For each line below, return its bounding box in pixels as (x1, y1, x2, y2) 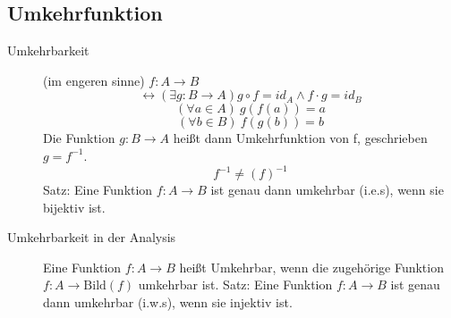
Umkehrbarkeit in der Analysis (7, 228, 176, 247)
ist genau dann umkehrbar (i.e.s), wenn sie (210, 180, 444, 199)
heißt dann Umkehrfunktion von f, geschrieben (173, 129, 428, 147)
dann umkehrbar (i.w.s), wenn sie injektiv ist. (43, 293, 293, 312)
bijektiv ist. (43, 197, 106, 216)
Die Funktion (43, 129, 115, 147)
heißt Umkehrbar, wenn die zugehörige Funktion (179, 257, 444, 276)
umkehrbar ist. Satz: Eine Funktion (138, 275, 333, 294)
